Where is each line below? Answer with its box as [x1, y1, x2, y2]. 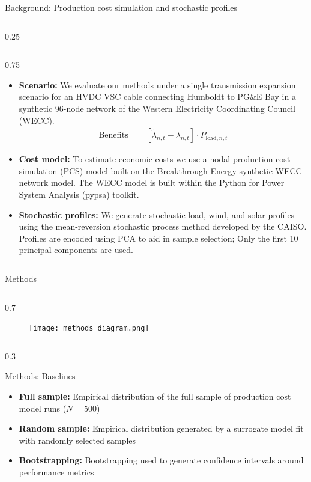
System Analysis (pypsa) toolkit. [19, 188, 139, 200]
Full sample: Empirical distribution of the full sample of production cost [19, 389, 291, 402]
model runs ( [19, 401, 67, 414]
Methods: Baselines [5, 370, 76, 382]
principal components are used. [19, 243, 133, 256]
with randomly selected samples [19, 433, 136, 446]
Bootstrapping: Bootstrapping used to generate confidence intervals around [19, 454, 304, 466]
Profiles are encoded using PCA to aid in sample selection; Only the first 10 [19, 231, 298, 244]
